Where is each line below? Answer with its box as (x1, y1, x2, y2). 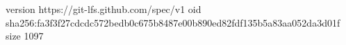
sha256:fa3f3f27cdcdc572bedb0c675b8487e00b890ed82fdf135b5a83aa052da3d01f (6, 15, 340, 29)
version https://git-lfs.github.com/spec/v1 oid (6, 2, 201, 16)
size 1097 (6, 29, 44, 43)
